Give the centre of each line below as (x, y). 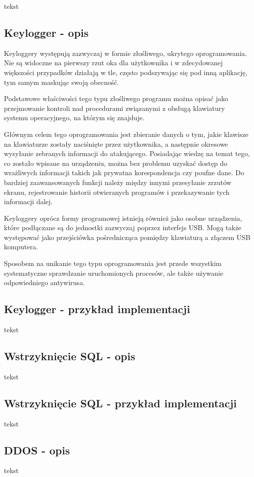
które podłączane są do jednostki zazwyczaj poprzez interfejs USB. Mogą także (123, 227)
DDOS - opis (37, 450)
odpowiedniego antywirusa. (45, 282)
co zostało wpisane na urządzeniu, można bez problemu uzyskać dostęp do (116, 163)
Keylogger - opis (46, 32)
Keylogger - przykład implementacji (97, 309)
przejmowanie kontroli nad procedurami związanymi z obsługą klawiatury (114, 108)
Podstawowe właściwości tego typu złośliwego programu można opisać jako (116, 98)
